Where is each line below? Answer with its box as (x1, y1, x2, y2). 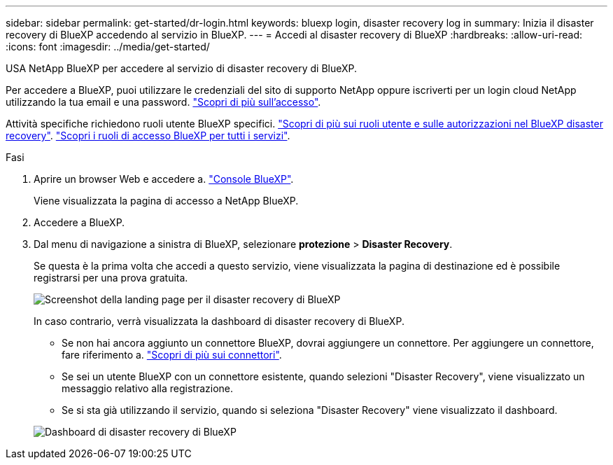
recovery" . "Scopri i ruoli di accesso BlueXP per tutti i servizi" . (6, 130, 290, 141)
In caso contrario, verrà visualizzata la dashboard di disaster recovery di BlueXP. (34, 315, 404, 327)
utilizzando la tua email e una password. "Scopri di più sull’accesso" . (6, 96, 321, 108)
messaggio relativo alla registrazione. (62, 382, 234, 394)
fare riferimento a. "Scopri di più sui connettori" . (62, 349, 282, 361)
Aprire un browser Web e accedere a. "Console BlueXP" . (34, 173, 294, 185)
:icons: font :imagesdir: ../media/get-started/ (6, 41, 210, 53)
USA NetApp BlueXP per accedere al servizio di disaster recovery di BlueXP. (6, 62, 358, 74)
